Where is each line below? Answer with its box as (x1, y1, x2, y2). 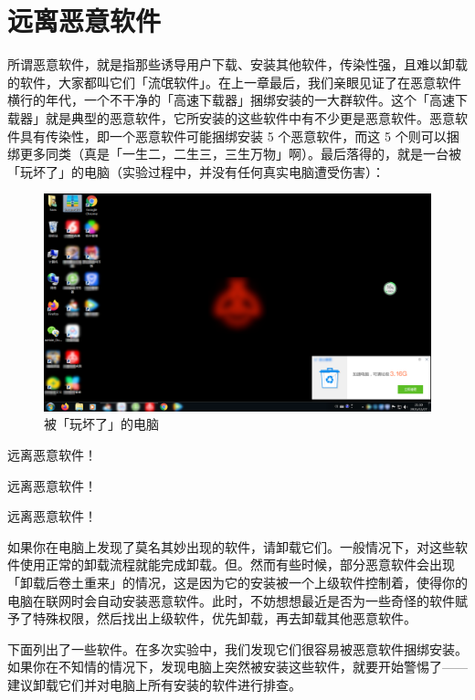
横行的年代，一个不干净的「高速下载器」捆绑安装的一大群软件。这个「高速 (7, 90, 455, 110)
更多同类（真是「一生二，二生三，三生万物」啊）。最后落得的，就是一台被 (19, 144, 461, 163)
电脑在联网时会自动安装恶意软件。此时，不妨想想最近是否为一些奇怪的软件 (7, 590, 455, 610)
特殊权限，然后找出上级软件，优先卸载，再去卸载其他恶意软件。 (32, 609, 417, 628)
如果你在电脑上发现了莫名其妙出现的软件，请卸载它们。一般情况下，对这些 (7, 537, 455, 556)
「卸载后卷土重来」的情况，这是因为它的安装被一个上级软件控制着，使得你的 (7, 572, 468, 591)
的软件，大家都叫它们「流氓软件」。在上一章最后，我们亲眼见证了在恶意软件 (7, 72, 461, 91)
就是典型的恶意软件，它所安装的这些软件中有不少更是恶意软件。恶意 (45, 108, 455, 127)
